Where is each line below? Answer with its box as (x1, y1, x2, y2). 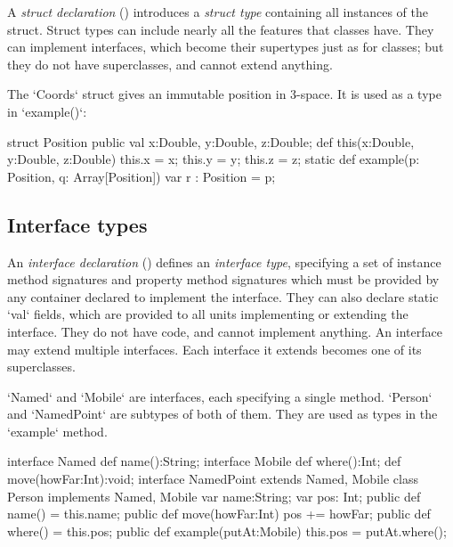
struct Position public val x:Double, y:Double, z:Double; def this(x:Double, (7, 132, 415, 151)
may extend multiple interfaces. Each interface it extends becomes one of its (7, 339, 422, 358)
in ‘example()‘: (7, 102, 87, 120)
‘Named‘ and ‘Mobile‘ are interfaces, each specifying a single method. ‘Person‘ (7, 387, 433, 405)
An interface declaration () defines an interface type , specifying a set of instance (7, 252, 441, 271)
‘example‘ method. (7, 421, 108, 440)
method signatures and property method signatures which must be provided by (7, 270, 440, 289)
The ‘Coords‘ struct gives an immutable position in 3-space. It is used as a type (7, 85, 441, 103)
